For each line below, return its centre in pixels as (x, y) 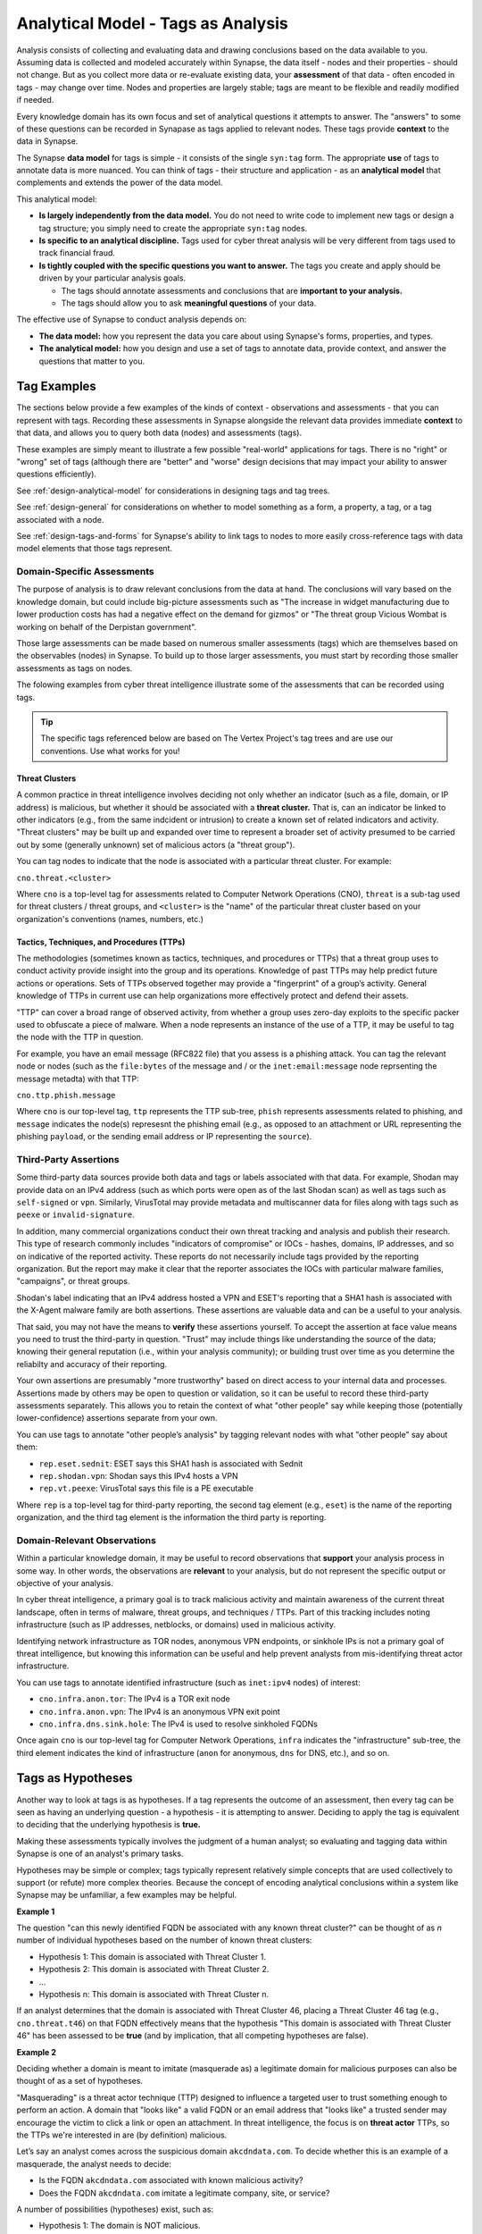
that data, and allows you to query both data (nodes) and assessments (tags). (159, 433)
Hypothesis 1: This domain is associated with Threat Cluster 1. (153, 1956)
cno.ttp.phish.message (66, 1095)
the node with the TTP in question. (80, 1037)
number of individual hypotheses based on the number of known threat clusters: (164, 1940)
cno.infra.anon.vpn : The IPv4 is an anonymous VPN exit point (159, 1711)
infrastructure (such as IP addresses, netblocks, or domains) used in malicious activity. (176, 1625)
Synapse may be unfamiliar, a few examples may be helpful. (127, 1895)
